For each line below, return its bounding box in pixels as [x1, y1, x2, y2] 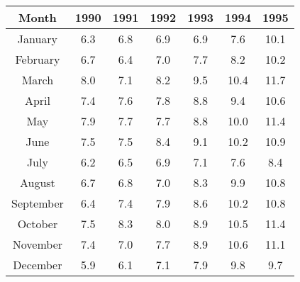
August [19, 174, 55, 191]
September [11, 195, 64, 211]
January [17, 30, 58, 47]
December [13, 256, 62, 273]
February [15, 51, 60, 67]
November [12, 236, 63, 252]
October [17, 215, 58, 232]
